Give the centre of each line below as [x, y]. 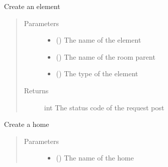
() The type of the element [97, 73]
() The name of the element [99, 40]
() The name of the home [95, 158]
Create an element [32, 6]
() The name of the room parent [106, 56]
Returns [36, 90]
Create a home [27, 124]
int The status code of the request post [104, 107]
